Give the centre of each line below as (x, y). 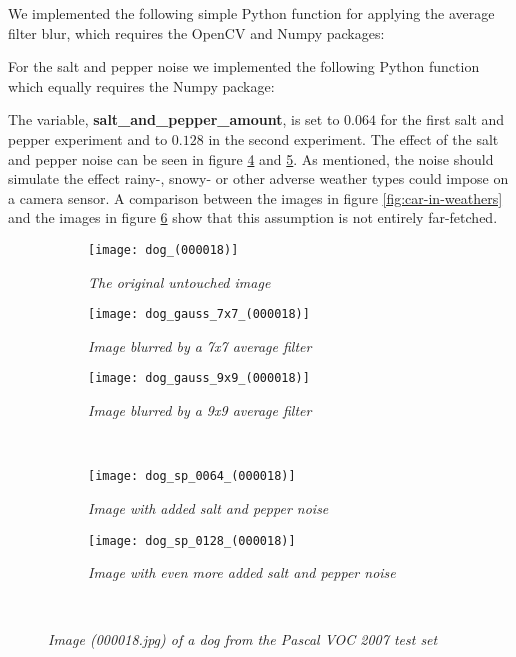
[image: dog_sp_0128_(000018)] (192, 540)
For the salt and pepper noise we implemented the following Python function (244, 66)
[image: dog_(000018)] (163, 249)
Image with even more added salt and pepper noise (242, 572)
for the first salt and (442, 119)
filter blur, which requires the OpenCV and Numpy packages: (196, 32)
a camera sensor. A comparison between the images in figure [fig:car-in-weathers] (255, 197)
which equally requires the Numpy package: (141, 85)
